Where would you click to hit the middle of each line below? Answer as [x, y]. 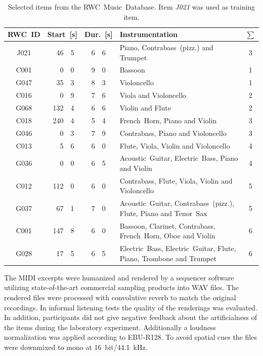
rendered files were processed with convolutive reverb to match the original [120, 297]
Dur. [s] [98, 34]
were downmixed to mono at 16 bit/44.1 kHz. [76, 347]
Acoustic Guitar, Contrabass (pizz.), [177, 203]
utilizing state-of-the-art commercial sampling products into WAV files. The [121, 287]
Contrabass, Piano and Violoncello [173, 133]
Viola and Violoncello [153, 95]
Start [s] [62, 34]
